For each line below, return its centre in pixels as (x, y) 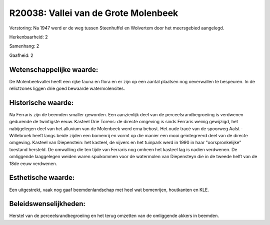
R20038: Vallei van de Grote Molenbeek (94, 13)
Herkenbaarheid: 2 (28, 37)
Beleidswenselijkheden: (47, 204)
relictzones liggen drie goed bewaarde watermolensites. (67, 89)
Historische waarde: (41, 103)
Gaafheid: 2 (21, 55)
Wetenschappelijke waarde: (54, 70)
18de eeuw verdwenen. (33, 163)
